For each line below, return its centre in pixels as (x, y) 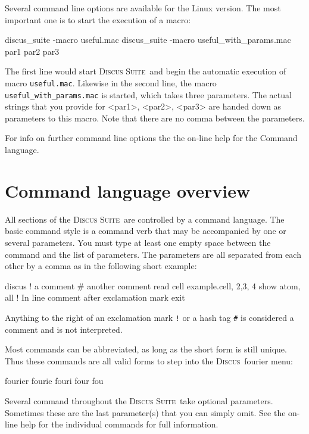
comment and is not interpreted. (64, 329)
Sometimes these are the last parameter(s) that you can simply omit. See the (145, 412)
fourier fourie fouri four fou (54, 381)
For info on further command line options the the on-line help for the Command (151, 138)
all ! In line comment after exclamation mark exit (95, 297)
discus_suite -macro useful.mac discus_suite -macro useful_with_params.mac (148, 40)
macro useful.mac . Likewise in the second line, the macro (111, 82)
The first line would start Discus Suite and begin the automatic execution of (146, 71)
